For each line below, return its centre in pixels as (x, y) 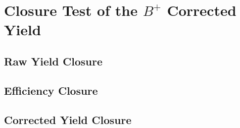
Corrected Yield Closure (68, 119)
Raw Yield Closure (53, 61)
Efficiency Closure (51, 90)
